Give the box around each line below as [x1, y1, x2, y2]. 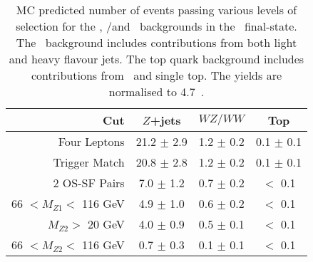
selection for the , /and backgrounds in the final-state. [16, 18, 297, 34]
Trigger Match [53, 154, 125, 170]
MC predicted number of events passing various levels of [16, 1, 297, 18]
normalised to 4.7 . [108, 83, 205, 100]
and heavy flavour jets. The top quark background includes [9, 51, 304, 67]
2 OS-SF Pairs [53, 174, 125, 191]
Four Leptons [58, 133, 125, 150]
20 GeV [87, 216, 125, 232]
